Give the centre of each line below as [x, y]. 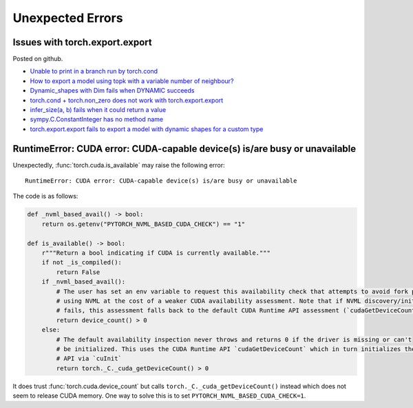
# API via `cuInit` [89, 359]
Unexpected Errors [68, 18]
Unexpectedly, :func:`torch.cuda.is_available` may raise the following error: [119, 165]
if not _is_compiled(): [82, 262]
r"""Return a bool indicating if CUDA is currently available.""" [156, 253]
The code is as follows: [45, 196]
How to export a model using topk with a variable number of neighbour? [132, 81]
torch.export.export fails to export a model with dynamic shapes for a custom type [147, 129]
